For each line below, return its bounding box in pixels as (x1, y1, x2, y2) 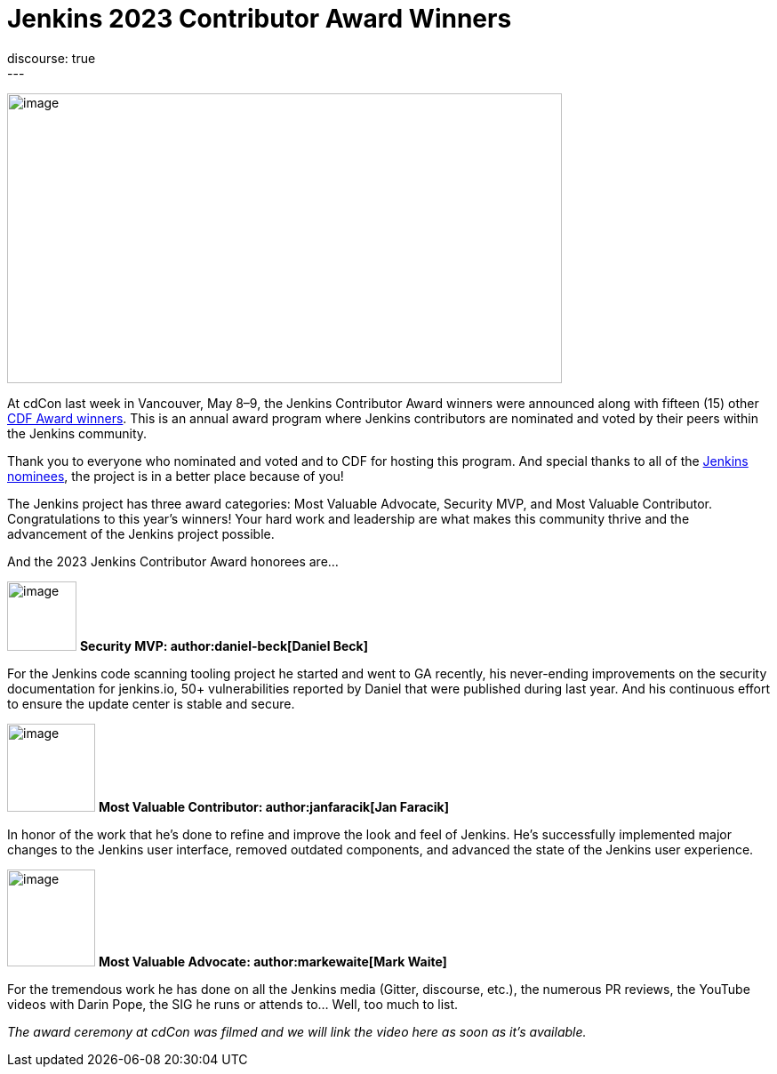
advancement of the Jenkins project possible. (7, 525, 275, 541)
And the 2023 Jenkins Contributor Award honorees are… (7, 553, 339, 569)
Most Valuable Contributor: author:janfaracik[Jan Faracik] (98, 798, 450, 814)
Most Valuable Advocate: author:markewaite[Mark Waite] (98, 953, 447, 969)
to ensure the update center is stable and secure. (7, 695, 295, 711)
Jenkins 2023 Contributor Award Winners (7, 4, 512, 34)
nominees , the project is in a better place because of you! (7, 468, 344, 484)
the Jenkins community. (7, 425, 148, 441)
